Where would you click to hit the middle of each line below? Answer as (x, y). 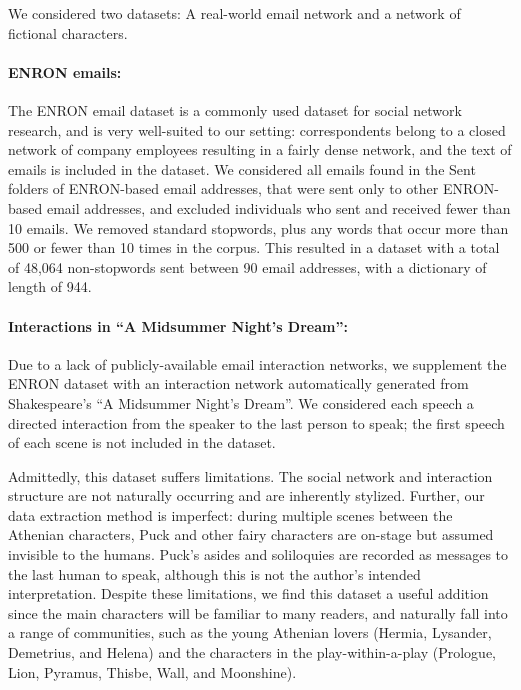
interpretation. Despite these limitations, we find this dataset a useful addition (248, 593)
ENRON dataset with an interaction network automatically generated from (238, 383)
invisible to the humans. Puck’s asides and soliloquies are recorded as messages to (258, 554)
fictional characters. (68, 32)
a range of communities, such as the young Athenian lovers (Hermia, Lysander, (250, 632)
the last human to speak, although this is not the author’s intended (214, 573)
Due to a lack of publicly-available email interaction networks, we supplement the (257, 363)
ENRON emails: (65, 71)
